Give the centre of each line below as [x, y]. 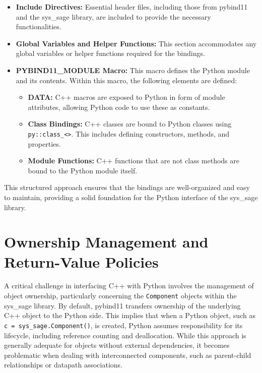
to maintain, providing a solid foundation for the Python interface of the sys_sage [131, 197]
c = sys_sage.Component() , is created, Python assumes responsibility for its [123, 325]
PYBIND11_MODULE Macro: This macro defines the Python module [133, 70]
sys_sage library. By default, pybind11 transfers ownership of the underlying [122, 305]
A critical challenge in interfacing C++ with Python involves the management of [129, 286]
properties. [44, 143]
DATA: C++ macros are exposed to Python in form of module [126, 97]
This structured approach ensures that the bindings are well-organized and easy [127, 187]
